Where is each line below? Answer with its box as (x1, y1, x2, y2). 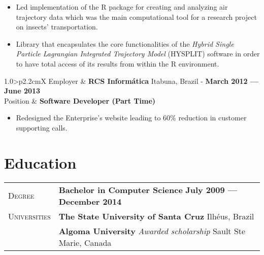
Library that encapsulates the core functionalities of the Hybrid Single (16, 38, 234, 49)
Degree (8, 189, 35, 202)
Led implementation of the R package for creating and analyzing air (16, 2, 228, 12)
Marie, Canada (58, 236, 112, 248)
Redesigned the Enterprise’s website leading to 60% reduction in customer (16, 112, 247, 123)
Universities (8, 210, 51, 222)
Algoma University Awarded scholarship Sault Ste (58, 225, 246, 237)
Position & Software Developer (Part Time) (4, 95, 156, 106)
